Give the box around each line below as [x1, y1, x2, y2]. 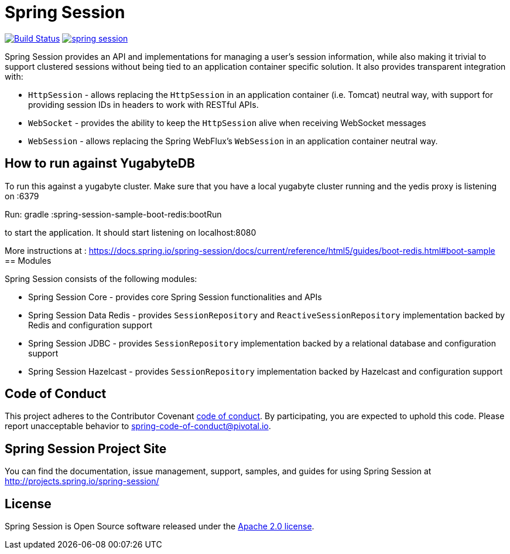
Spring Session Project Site [5, 441, 167, 456]
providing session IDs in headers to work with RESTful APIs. [28, 99, 259, 110]
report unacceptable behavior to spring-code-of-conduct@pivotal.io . [5, 421, 271, 431]
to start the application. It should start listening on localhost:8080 [5, 227, 256, 237]
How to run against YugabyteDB [5, 156, 195, 171]
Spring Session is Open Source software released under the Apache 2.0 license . [5, 521, 314, 532]
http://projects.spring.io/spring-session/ [5, 476, 159, 487]
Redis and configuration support [28, 320, 152, 330]
